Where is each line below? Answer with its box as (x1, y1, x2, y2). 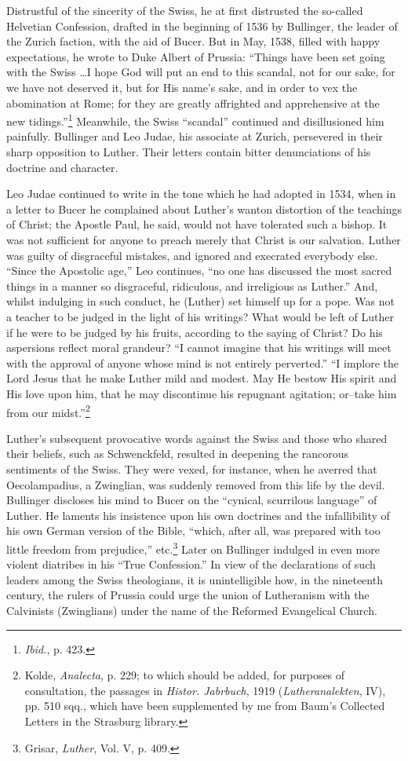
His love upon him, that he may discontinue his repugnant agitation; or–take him (6, 385, 397, 401)
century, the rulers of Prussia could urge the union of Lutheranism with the (6, 587, 370, 603)
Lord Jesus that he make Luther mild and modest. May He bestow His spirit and (6, 370, 397, 386)
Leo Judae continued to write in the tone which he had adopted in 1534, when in (6, 185, 396, 202)
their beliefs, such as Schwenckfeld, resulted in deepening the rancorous (6, 445, 349, 462)
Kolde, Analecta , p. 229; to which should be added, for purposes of (24, 667, 345, 683)
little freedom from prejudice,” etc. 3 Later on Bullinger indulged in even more (6, 538, 380, 557)
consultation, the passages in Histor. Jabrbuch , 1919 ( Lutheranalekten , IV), (24, 682, 386, 698)
